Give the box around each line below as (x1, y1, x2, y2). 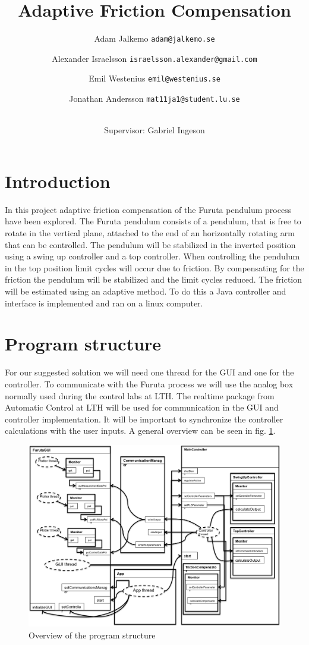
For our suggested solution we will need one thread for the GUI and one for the (5, 366, 294, 378)
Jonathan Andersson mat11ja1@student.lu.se (69, 92, 240, 105)
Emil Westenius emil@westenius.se (89, 72, 220, 84)
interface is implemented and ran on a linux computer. (5, 296, 203, 309)
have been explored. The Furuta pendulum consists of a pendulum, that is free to (5, 215, 301, 227)
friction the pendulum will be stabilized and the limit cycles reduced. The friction (5, 273, 302, 286)
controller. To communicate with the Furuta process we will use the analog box (5, 377, 294, 390)
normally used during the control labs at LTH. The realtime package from (5, 389, 275, 402)
